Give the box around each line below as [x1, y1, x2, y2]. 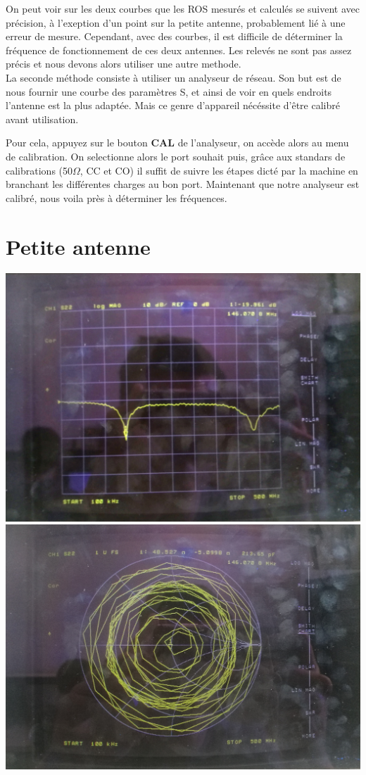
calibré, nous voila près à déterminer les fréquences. [6, 190, 227, 205]
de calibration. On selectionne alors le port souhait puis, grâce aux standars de [6, 149, 346, 163]
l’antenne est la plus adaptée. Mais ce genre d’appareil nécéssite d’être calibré [6, 98, 340, 113]
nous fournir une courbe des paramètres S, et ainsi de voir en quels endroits [6, 84, 332, 99]
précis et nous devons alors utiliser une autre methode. [6, 56, 241, 71]
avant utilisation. [6, 111, 79, 126]
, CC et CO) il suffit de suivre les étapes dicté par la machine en [80, 163, 358, 177]
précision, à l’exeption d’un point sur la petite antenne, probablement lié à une [6, 15, 346, 30]
